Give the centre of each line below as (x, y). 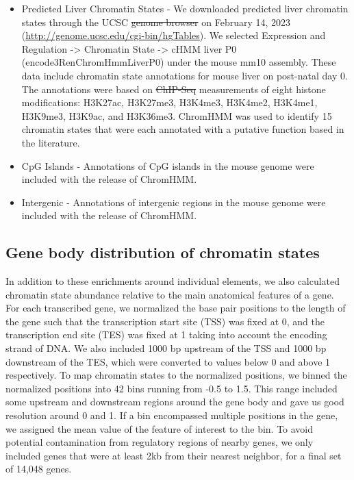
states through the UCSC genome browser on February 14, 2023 (156, 22)
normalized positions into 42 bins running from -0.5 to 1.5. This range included (172, 388)
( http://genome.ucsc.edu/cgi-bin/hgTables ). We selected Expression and (174, 35)
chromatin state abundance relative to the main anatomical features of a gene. (170, 294)
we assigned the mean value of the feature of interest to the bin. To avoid (160, 428)
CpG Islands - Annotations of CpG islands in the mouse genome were (168, 165)
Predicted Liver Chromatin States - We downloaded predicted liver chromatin (185, 8)
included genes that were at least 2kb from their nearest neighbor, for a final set (174, 455)
